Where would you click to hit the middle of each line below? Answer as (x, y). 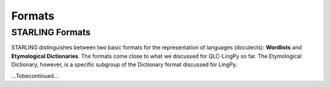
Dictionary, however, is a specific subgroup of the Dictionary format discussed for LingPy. (124, 64)
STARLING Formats (51, 32)
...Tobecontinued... (35, 75)
